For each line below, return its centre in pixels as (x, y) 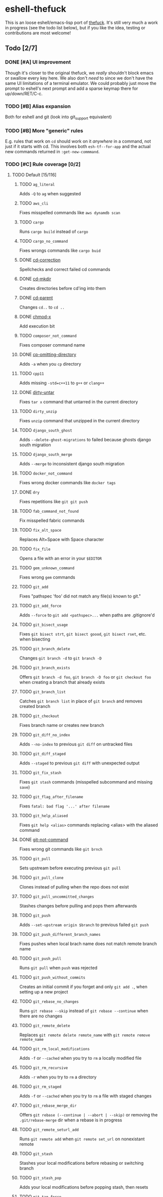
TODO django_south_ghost (46, 430)
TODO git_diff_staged (43, 754)
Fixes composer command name (52, 345)
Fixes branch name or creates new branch (62, 725)
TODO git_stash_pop (40, 1178)
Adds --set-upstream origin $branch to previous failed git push (84, 925)
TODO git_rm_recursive (44, 1068)
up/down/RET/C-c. (24, 93)
